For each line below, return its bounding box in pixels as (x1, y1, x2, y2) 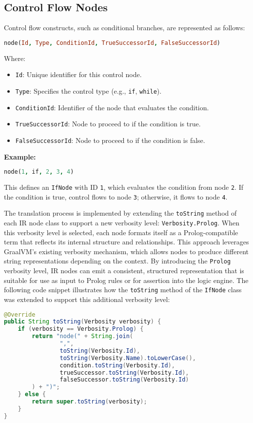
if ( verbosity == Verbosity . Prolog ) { (18, 325, 144, 333)
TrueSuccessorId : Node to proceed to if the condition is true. (15, 119, 201, 129)
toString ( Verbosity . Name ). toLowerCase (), (59, 354, 196, 362)
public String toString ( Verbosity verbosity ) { (4, 318, 161, 325)
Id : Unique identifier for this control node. (15, 69, 142, 80)
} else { (18, 391, 46, 398)
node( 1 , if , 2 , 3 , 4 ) (4, 168, 74, 176)
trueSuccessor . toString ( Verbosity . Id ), (59, 369, 189, 376)
